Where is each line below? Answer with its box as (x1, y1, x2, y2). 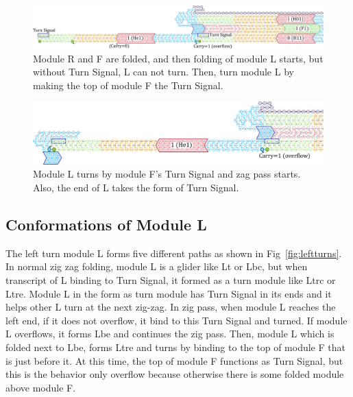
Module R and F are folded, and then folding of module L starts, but (33, 51, 324, 65)
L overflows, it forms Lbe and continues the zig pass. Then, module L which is (5, 326, 334, 341)
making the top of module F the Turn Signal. (33, 77, 223, 92)
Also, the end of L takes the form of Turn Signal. (33, 180, 239, 194)
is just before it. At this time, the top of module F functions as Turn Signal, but (5, 353, 343, 368)
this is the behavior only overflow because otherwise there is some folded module (5, 367, 344, 381)
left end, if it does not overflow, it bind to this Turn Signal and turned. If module (5, 313, 348, 327)
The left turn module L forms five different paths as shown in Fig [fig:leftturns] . (5, 245, 342, 260)
